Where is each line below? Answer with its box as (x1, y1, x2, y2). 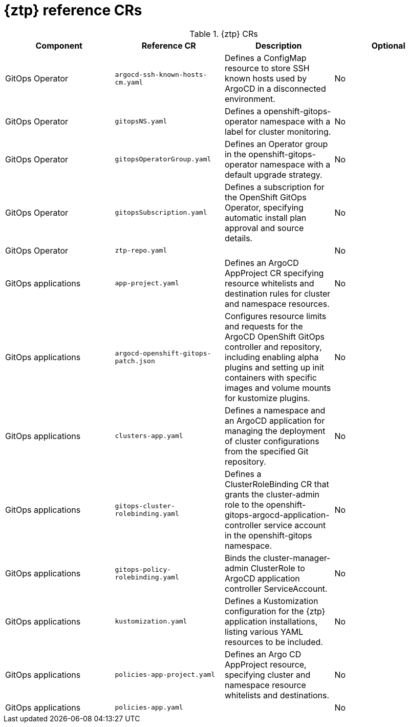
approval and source (225, 222, 304, 233)
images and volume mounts (225, 382, 331, 393)
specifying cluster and (225, 669, 311, 680)
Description (255, 40, 302, 51)
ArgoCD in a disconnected (225, 83, 326, 94)
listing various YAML (225, 626, 304, 637)
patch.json (115, 357, 155, 365)
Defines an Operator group (225, 138, 328, 149)
